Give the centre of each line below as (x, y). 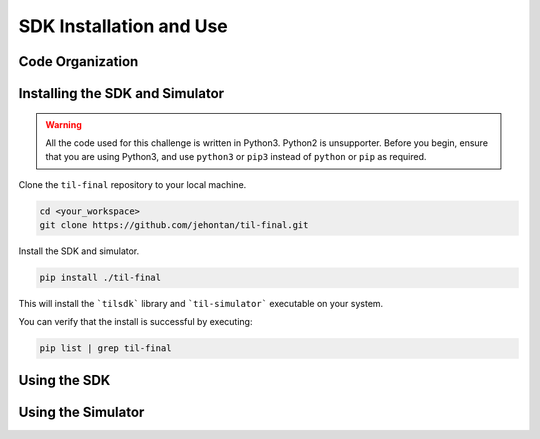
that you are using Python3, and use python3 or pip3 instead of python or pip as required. (236, 157)
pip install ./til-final (100, 278)
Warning (63, 124)
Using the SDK (64, 380)
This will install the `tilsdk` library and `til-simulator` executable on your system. (201, 304)
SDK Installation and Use (123, 26)
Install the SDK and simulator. (79, 251)
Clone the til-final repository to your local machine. (132, 184)
